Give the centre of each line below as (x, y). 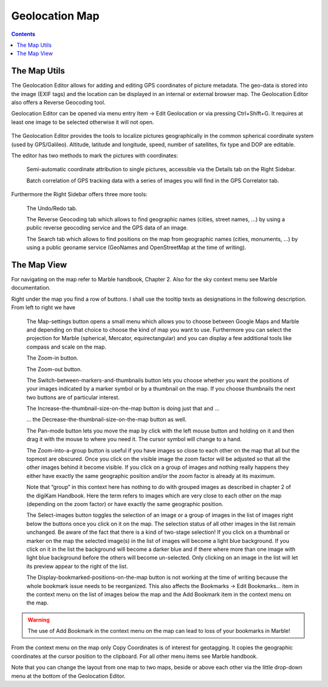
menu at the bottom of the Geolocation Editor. (68, 676)
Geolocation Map (55, 16)
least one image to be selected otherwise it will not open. (83, 122)
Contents (23, 34)
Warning (39, 620)
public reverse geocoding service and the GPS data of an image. (107, 228)
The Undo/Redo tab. (52, 208)
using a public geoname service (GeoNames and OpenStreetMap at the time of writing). (136, 248)
